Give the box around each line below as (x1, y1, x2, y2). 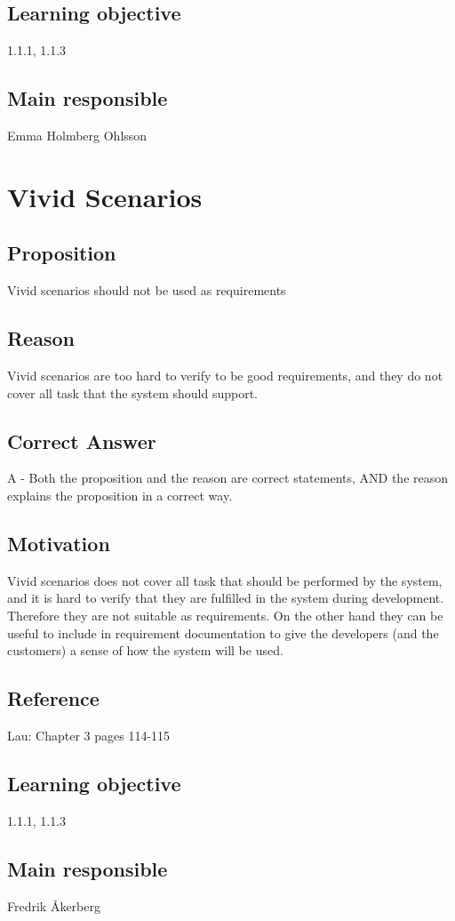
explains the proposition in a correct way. (7, 485, 233, 504)
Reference (7, 685, 100, 712)
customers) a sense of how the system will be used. (7, 641, 283, 660)
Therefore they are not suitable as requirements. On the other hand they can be (7, 605, 443, 624)
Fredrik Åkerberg (7, 896, 100, 915)
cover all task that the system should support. (7, 383, 259, 402)
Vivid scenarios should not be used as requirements (7, 281, 286, 300)
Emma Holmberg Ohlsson (7, 126, 148, 144)
